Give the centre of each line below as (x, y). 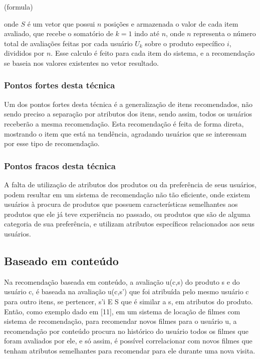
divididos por (24, 53)
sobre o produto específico (185, 43)
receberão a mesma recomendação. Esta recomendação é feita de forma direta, (124, 123)
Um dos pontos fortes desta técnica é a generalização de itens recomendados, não (128, 104)
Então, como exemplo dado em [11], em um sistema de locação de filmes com (122, 311)
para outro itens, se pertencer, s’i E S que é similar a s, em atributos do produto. (128, 301)
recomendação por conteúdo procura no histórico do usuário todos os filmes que (126, 331)
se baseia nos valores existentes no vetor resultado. (81, 63)
